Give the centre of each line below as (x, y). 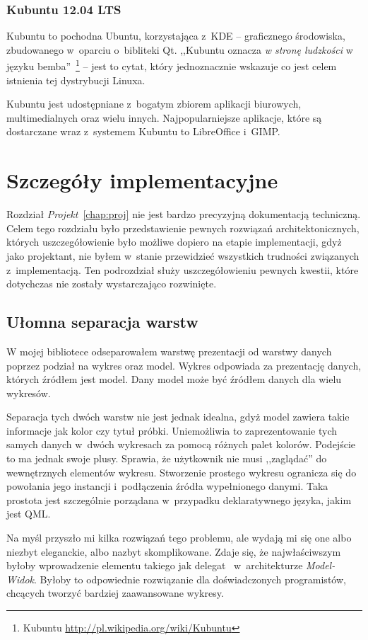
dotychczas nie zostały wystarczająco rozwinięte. (112, 284)
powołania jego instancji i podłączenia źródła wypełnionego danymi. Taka (167, 486)
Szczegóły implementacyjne (142, 180)
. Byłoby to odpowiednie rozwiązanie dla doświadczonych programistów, (190, 579)
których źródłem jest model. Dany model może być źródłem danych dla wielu (174, 379)
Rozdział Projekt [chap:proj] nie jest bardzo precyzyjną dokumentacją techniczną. (184, 214)
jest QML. (29, 514)
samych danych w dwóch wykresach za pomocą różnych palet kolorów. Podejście (181, 444)
